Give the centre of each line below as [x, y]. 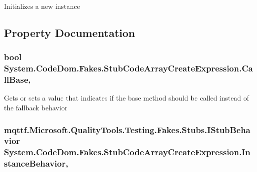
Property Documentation [70, 32]
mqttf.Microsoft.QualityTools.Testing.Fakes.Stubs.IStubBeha [127, 129]
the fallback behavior [36, 108]
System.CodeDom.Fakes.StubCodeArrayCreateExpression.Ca [128, 68]
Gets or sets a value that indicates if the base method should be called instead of [127, 98]
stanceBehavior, [36, 163]
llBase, [18, 80]
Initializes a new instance [42, 6]
